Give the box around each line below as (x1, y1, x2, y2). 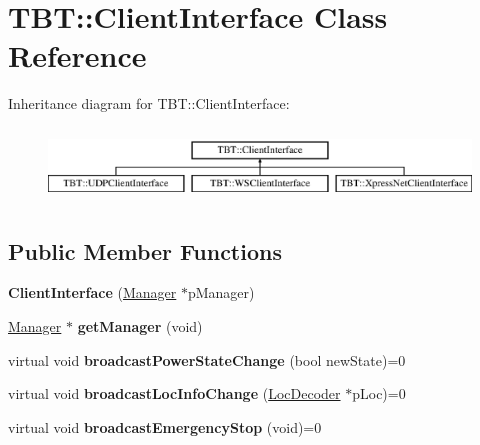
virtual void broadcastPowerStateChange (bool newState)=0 (8, 349, 406, 370)
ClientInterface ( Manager (8, 282, 177, 303)
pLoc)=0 (352, 383, 406, 404)
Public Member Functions (8, 235, 282, 266)
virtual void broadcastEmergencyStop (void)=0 (8, 416, 322, 437)
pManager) (187, 282, 255, 303)
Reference (8, 35, 147, 76)
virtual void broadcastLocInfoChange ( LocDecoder (8, 383, 341, 404)
